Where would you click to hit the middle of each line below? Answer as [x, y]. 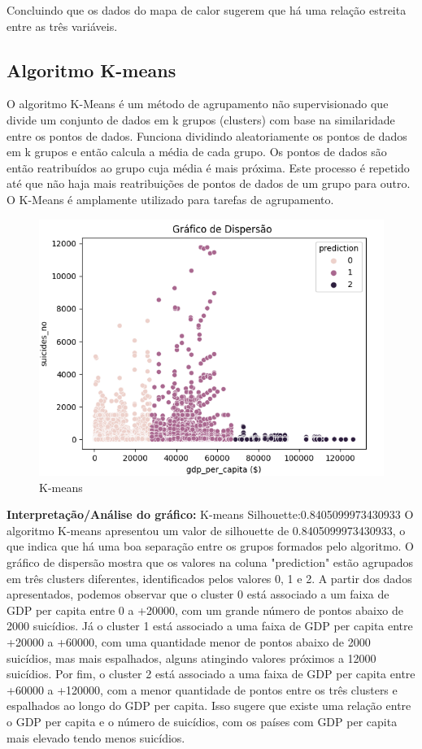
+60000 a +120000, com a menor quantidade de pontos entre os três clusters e [202, 689]
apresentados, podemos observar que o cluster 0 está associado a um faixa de [198, 594]
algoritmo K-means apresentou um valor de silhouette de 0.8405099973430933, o [206, 530]
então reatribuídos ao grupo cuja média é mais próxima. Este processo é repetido [208, 167]
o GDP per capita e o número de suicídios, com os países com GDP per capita [202, 721]
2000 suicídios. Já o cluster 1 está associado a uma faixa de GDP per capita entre [210, 626]
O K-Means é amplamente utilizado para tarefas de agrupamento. [170, 199]
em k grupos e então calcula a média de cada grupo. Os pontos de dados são [197, 152]
